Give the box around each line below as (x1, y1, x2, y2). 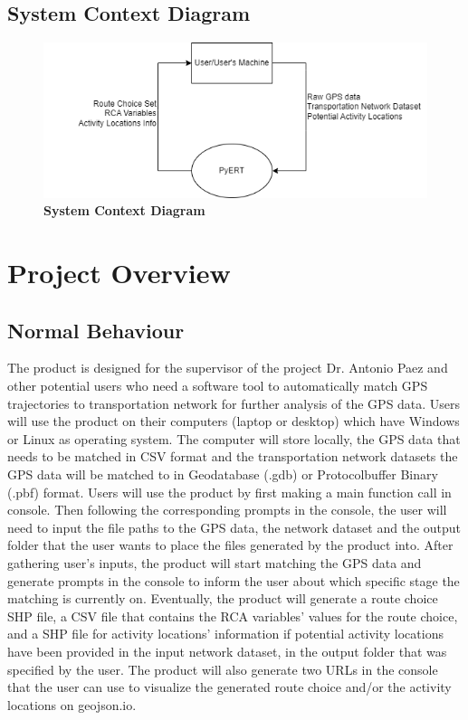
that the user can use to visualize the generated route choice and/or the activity (7, 677, 452, 696)
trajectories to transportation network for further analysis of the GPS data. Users (7, 393, 461, 412)
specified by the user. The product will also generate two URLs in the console (7, 659, 438, 678)
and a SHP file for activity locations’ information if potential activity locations (7, 624, 444, 643)
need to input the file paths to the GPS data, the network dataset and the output (7, 517, 462, 536)
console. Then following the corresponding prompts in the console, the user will (7, 500, 447, 519)
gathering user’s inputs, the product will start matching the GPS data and (7, 554, 422, 573)
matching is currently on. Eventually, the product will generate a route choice (7, 589, 438, 608)
